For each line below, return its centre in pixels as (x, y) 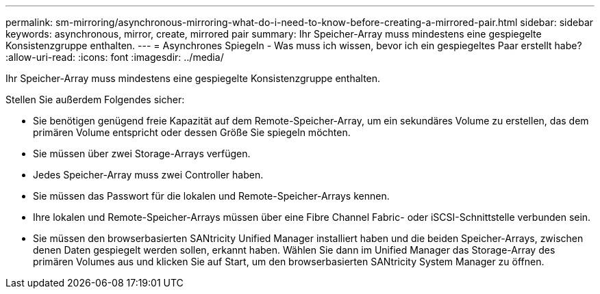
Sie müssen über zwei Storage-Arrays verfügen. (142, 153)
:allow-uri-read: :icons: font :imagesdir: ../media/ (115, 57)
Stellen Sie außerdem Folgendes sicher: (95, 99)
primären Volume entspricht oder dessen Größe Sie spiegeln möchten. (192, 132)
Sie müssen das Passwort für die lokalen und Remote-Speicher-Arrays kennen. (211, 196)
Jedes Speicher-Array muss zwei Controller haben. (148, 175)
